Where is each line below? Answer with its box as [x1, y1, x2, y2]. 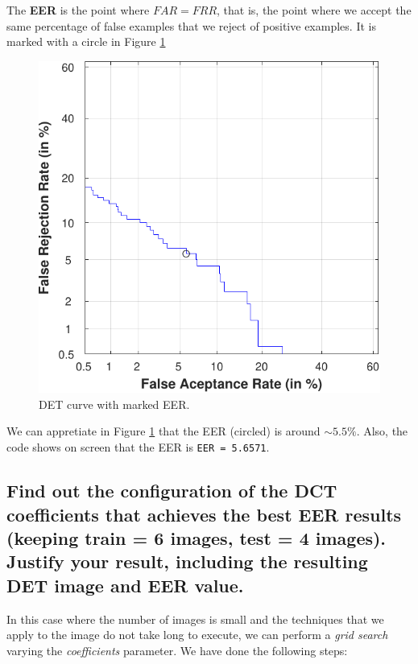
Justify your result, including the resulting [6, 549, 368, 574]
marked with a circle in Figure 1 [6, 33, 166, 50]
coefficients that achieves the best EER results [6, 501, 402, 526]
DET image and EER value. [6, 572, 244, 597]
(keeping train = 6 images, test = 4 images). [6, 525, 387, 550]
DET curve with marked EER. [39, 395, 190, 412]
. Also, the [356, 423, 408, 439]
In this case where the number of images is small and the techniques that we [6, 610, 384, 627]
